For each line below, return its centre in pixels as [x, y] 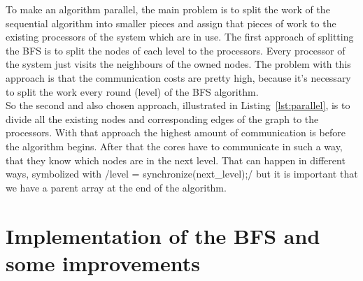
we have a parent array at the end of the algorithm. [116, 187]
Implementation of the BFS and [163, 235]
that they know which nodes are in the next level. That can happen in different [176, 160]
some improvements [103, 262]
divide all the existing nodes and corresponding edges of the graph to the [162, 118]
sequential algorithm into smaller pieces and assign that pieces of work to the [171, 23]
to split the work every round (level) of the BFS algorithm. [132, 91]
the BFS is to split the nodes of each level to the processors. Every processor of [176, 50]
